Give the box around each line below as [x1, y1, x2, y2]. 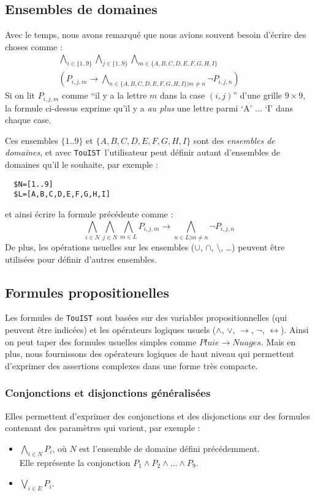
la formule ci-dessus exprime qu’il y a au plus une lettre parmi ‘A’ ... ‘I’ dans [5, 101, 293, 114]
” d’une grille [233, 89, 283, 102]
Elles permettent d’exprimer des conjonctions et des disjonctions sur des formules [5, 409, 310, 422]
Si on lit [5, 89, 36, 102]
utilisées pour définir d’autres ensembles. [5, 252, 157, 265]
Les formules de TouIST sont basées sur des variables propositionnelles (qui [5, 311, 287, 324]
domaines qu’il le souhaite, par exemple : [5, 158, 158, 171]
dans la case [160, 89, 205, 102]
